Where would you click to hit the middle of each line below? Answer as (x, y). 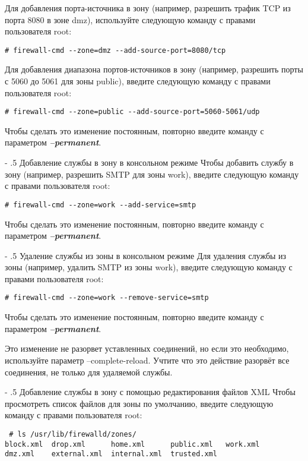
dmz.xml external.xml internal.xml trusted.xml (111, 454)
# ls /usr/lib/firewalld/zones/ (73, 434)
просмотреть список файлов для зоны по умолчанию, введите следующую (139, 403)
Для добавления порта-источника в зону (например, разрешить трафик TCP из (148, 8)
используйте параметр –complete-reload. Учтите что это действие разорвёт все (147, 360)
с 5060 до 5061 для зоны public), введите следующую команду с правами (138, 81)
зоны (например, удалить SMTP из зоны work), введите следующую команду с (149, 267)
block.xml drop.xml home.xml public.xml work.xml (132, 444)
